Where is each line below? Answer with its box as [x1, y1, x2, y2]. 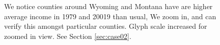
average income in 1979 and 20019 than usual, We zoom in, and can [4, 11, 216, 21]
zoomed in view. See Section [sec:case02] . [4, 30, 131, 41]
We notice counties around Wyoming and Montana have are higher [4, 1, 213, 11]
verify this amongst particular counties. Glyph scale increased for [4, 21, 207, 31]
